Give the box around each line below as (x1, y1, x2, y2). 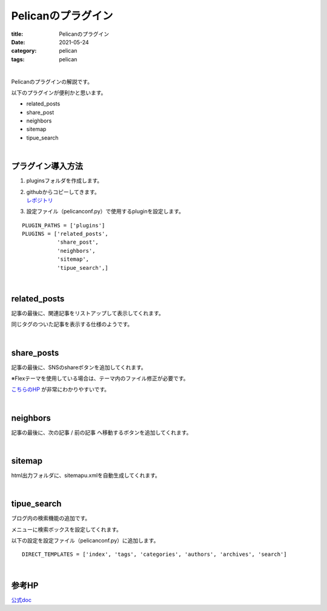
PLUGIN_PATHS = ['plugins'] (22, 222, 105, 229)
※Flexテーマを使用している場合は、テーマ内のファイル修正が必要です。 (11, 375, 189, 382)
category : (11, 47, 37, 55)
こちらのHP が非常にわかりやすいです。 (11, 386, 110, 393)
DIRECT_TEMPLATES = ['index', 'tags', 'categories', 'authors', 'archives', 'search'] (22, 551, 287, 558)
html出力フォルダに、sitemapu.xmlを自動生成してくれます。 (11, 472, 160, 479)
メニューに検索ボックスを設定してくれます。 (11, 526, 122, 533)
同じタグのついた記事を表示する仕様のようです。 (11, 321, 133, 328)
